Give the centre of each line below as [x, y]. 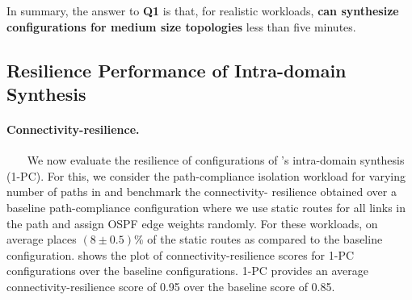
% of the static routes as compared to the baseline [258, 239]
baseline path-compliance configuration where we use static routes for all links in [206, 207]
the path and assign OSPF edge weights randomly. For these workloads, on [192, 223]
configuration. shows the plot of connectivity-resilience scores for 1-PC [181, 254]
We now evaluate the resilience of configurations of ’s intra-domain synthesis [216, 160]
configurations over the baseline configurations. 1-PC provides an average [187, 271]
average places [42, 239]
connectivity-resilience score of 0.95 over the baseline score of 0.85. [171, 286]
